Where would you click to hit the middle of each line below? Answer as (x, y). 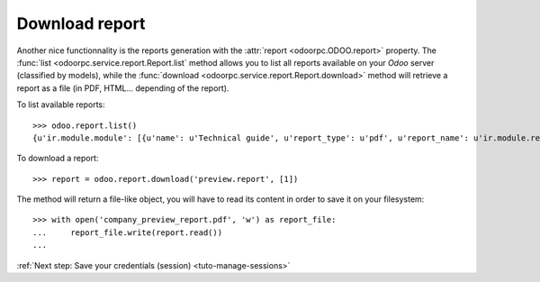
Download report (81, 23)
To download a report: (58, 159)
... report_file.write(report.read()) (128, 232)
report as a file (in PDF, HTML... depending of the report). (123, 88)
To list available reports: (61, 105)
